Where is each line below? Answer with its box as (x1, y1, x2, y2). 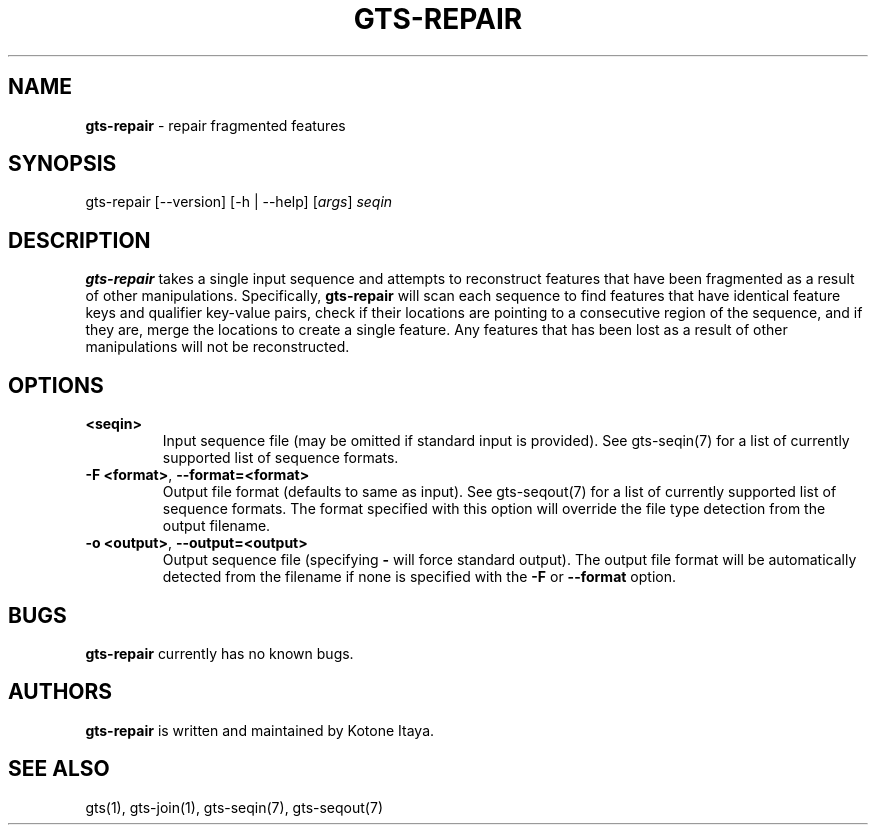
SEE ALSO (8, 756, 110, 782)
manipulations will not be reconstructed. (85, 338, 350, 356)
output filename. (162, 517, 271, 535)
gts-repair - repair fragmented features (85, 116, 346, 134)
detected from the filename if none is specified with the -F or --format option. (162, 568, 676, 586)
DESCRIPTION (8, 227, 151, 253)
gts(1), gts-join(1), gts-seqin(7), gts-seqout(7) (85, 798, 383, 816)
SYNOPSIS (8, 151, 117, 177)
